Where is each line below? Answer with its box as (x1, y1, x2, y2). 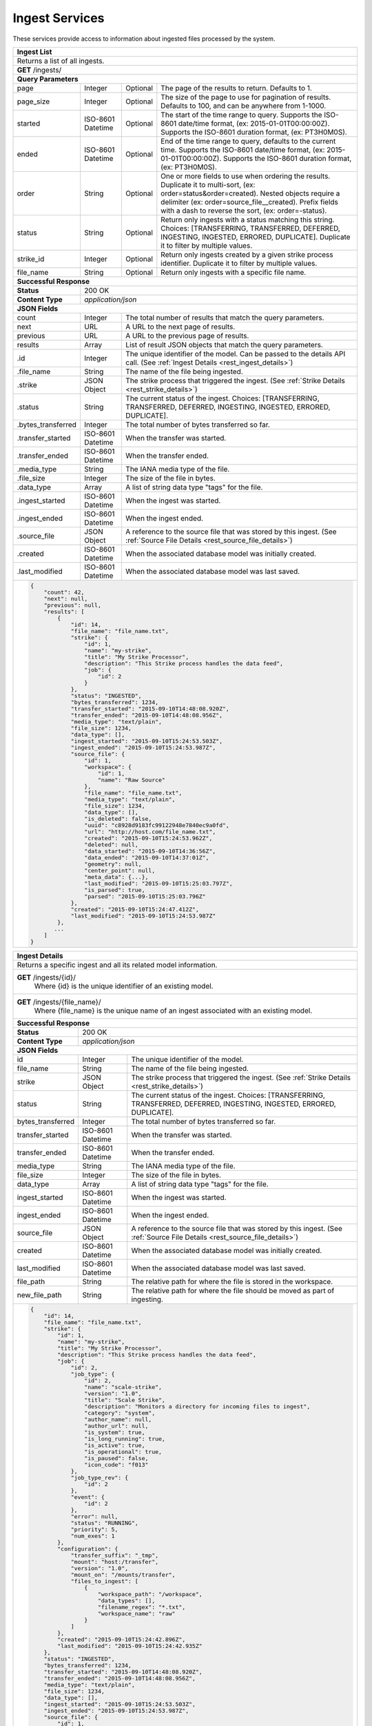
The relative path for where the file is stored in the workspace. (131, 1277, 333, 1286)
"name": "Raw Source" (97, 776, 165, 784)
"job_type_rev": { (70, 1474, 129, 1481)
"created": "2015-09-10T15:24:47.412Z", (70, 905, 199, 913)
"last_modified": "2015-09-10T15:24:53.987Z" (70, 912, 216, 920)
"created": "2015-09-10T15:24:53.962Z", (83, 834, 213, 842)
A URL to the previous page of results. (125, 331, 249, 340)
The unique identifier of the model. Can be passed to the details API (125, 349, 346, 358)
